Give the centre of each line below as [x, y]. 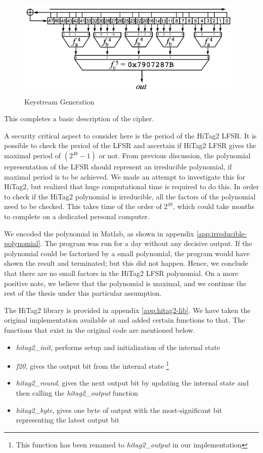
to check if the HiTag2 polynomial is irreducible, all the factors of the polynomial [130, 196]
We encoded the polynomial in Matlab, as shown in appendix [99, 233]
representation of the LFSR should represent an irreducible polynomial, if [118, 166]
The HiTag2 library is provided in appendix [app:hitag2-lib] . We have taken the [127, 310]
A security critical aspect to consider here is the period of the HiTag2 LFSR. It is [130, 135]
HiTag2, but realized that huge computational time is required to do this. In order [131, 186]
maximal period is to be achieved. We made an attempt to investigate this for [125, 176]
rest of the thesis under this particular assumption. [83, 293]
